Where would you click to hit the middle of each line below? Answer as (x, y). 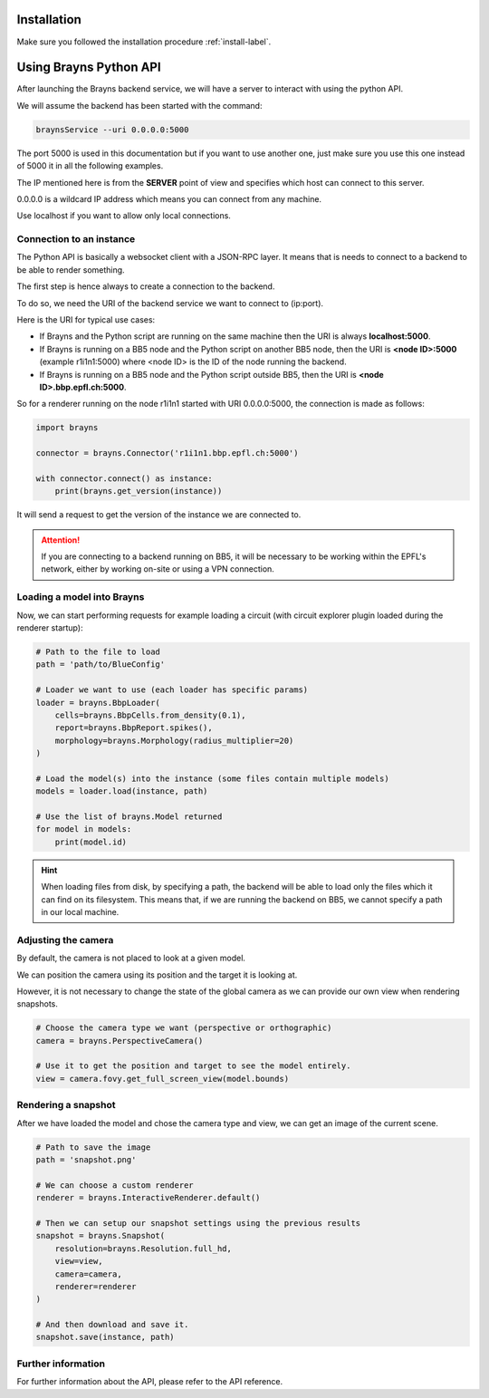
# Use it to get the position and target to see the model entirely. (193, 1066)
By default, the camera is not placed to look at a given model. (131, 958)
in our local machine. (80, 912)
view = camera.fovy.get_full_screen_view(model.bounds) (163, 1079)
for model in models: (84, 829)
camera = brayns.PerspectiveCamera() (120, 1041)
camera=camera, (88, 1274)
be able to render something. (71, 270)
